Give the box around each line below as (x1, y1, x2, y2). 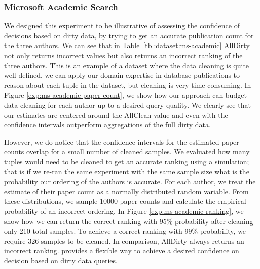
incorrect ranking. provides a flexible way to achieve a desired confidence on (4, 245, 239, 256)
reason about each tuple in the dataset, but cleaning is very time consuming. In (4, 79, 251, 90)
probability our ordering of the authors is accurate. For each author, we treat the (4, 176, 256, 187)
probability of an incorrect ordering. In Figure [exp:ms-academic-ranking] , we (4, 205, 244, 216)
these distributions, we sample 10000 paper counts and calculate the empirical (4, 196, 246, 206)
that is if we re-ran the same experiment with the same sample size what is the (4, 166, 249, 176)
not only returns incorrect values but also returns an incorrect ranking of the (4, 50, 243, 60)
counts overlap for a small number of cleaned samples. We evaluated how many (4, 146, 250, 157)
